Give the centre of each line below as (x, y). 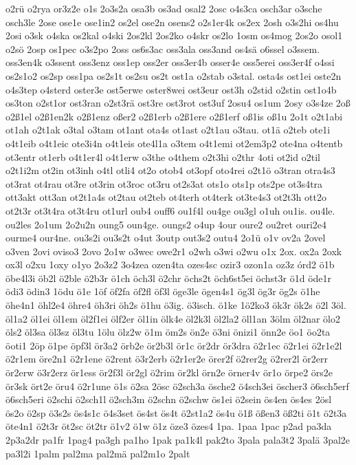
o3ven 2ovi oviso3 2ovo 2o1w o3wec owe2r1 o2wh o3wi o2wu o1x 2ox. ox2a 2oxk (174, 251)
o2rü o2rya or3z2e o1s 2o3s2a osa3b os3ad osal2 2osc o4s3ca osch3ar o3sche (164, 8)
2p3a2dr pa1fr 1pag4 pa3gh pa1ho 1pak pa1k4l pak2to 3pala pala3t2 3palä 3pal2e (178, 440)
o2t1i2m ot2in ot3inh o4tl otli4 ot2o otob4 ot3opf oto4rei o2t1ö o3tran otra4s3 (170, 170)
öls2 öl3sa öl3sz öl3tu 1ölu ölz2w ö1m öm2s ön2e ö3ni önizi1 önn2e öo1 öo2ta (168, 332)
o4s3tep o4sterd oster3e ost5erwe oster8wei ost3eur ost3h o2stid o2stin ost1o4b (171, 89)
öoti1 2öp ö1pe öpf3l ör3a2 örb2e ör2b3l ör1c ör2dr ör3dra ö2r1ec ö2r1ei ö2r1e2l (174, 345)
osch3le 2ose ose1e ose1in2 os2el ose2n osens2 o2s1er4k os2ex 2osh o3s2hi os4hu (172, 22)
